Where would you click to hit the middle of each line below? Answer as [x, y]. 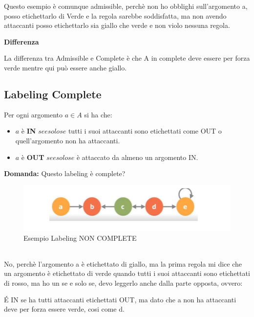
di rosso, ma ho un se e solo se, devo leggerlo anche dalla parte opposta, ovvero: [123, 283]
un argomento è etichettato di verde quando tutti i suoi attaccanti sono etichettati [127, 273]
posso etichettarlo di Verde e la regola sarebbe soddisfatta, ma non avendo [115, 15]
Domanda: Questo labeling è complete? [65, 173]
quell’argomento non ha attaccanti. [68, 140]
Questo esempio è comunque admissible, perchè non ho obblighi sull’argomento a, [126, 6]
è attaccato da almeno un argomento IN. [137, 157]
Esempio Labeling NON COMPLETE [80, 238]
